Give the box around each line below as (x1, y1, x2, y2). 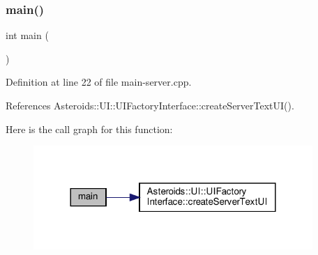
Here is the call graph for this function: (6, 121, 173, 136)
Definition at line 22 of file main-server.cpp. (6, 75, 192, 89)
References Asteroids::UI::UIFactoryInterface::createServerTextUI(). (6, 98, 294, 112)
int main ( (6, 28, 49, 42)
